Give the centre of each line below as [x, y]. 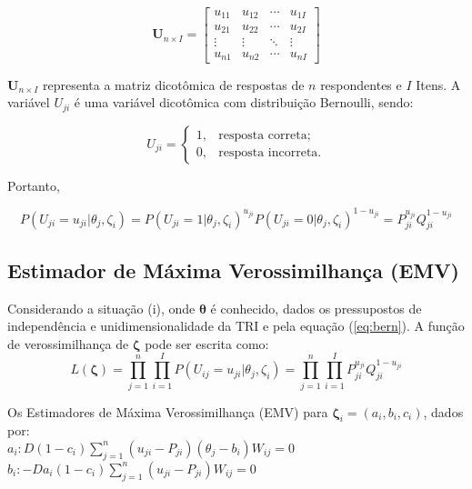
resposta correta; [265, 136]
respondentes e [361, 84]
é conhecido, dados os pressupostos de [316, 308]
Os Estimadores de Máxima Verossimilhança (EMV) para [168, 411]
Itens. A [438, 84]
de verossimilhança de [68, 343]
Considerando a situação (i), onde [101, 308]
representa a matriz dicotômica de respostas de [173, 84]
